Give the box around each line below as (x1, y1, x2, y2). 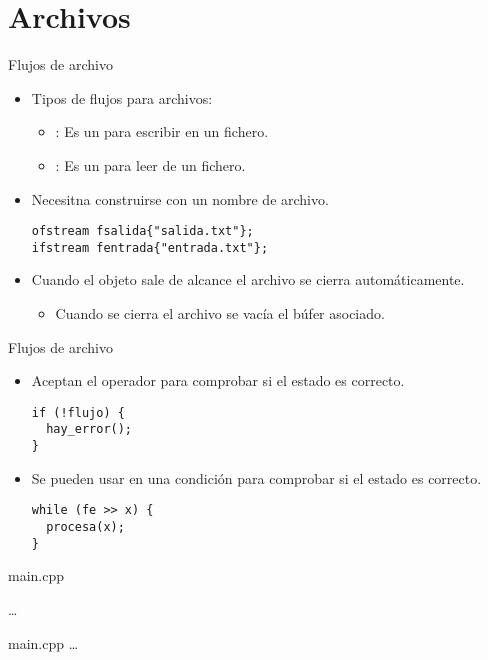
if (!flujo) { (31, 405, 125, 420)
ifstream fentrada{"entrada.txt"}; (31, 240, 269, 255)
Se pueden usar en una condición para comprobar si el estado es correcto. (31, 467, 482, 488)
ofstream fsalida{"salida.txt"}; (31, 224, 254, 239)
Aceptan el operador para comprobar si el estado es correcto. (31, 370, 405, 391)
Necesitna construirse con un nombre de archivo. (31, 188, 329, 209)
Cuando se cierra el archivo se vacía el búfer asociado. (55, 303, 385, 323)
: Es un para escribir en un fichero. (55, 121, 269, 142)
